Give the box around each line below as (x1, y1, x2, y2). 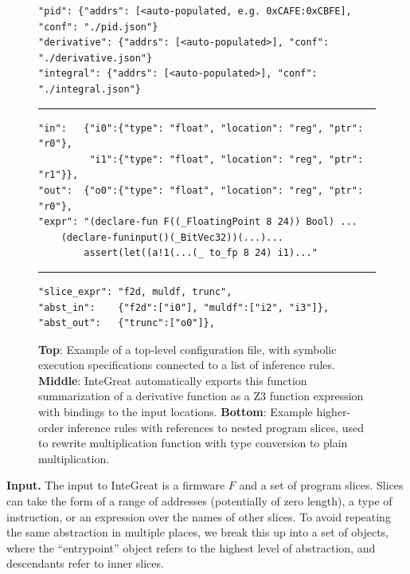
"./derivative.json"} (38, 52, 153, 64)
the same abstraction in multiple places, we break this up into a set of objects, (6, 524, 389, 541)
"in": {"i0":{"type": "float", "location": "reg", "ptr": (38, 122, 364, 134)
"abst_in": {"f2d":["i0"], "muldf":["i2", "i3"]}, (38, 301, 330, 313)
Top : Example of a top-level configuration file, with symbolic (38, 340, 337, 357)
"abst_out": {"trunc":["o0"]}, (38, 317, 215, 329)
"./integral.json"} (38, 83, 141, 95)
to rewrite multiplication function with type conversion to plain (38, 434, 348, 451)
